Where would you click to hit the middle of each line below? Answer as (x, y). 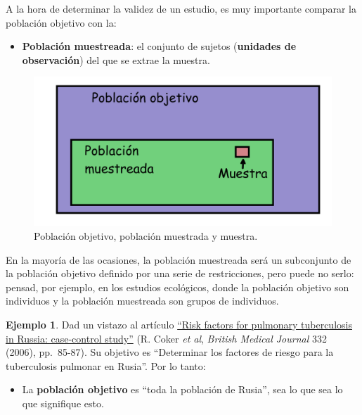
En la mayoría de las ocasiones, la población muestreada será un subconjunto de (179, 259)
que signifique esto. (63, 403)
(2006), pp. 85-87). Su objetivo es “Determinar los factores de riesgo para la (170, 352)
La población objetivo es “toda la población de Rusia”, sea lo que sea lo (182, 389)
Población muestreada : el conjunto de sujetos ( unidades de (159, 46)
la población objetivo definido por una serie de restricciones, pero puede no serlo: (180, 273)
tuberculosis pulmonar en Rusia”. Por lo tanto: (106, 365)
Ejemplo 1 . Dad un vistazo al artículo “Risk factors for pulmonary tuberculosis (179, 324)
